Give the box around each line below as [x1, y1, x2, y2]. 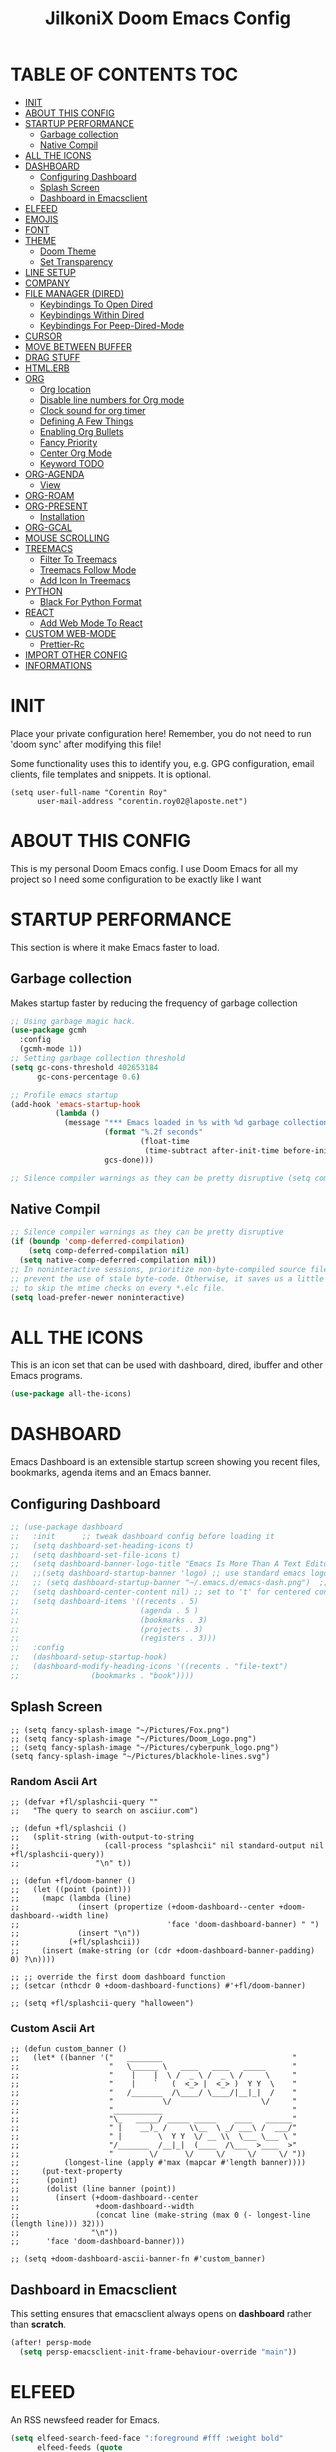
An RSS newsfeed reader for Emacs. [10, 2413, 160, 2426]
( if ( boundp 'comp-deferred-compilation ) [10, 1237, 186, 1247]
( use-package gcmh [10, 1025, 87, 1036]
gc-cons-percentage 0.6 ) [36, 1072, 141, 1082]
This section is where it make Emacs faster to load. [10, 941, 220, 953]
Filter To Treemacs [39, 553, 118, 565]
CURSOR [24, 330, 63, 342]
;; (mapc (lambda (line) [10, 1893, 132, 1903]
